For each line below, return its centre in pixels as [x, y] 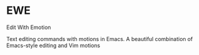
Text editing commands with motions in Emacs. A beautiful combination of [100, 39]
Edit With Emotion [29, 27]
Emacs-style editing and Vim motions [53, 45]
